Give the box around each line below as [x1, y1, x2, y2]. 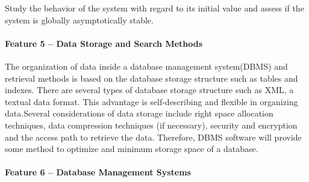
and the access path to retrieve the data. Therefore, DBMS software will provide [5, 130, 302, 143]
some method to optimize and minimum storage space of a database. [5, 142, 258, 155]
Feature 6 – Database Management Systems [5, 166, 191, 178]
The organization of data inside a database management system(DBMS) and [5, 59, 288, 72]
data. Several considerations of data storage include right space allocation [5, 107, 273, 120]
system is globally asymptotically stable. [5, 13, 154, 26]
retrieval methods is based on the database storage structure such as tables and [5, 71, 298, 84]
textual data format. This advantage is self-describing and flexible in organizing [5, 95, 298, 108]
